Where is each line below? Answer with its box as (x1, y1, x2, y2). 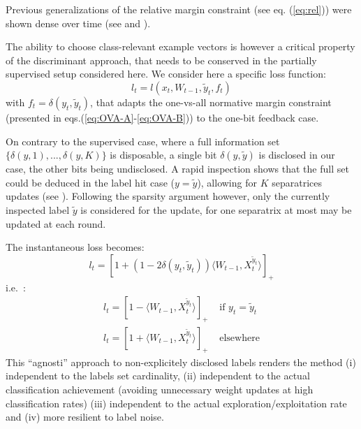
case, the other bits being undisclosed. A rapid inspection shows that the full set (6, 161, 349, 176)
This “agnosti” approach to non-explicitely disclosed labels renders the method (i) (6, 354, 356, 369)
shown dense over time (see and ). (6, 15, 151, 30)
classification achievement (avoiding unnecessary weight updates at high (6, 381, 314, 396)
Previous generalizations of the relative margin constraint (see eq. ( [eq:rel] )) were (6, 2, 352, 16)
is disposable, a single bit (110, 147, 217, 162)
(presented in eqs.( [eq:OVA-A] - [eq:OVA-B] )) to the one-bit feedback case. (6, 110, 319, 124)
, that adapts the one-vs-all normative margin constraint (90, 94, 332, 109)
